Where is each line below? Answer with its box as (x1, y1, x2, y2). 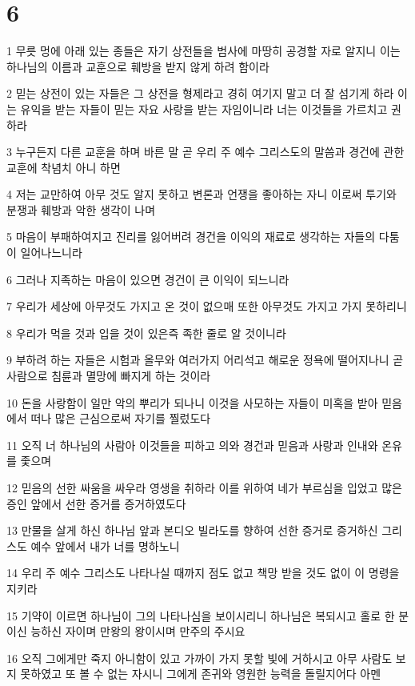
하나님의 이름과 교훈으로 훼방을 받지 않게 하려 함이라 (6, 58, 269, 74)
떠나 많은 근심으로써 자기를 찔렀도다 (30, 410, 211, 427)
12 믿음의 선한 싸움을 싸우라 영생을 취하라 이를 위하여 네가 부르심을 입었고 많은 (6, 479, 402, 495)
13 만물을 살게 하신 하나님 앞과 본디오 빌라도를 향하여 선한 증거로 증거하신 (6, 522, 378, 539)
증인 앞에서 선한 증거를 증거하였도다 (6, 495, 186, 511)
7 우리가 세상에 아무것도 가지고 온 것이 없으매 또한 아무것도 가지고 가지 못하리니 (6, 298, 407, 315)
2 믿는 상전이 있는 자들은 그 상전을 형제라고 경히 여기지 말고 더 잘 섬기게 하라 (6, 85, 394, 102)
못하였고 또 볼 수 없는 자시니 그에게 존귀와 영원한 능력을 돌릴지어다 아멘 (20, 665, 381, 682)
